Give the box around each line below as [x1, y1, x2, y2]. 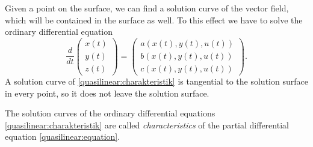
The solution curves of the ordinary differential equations [5, 107, 215, 119]
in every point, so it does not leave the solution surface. [5, 86, 209, 99]
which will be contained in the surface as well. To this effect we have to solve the [5, 13, 303, 26]
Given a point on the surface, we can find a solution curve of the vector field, [5, 2, 289, 14]
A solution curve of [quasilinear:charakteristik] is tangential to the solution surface [5, 74, 308, 87]
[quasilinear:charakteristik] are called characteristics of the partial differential [5, 118, 289, 131]
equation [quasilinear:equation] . [5, 130, 120, 143]
